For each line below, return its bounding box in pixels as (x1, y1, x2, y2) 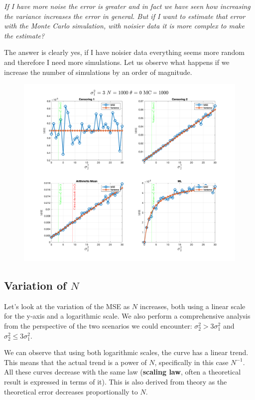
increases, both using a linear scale (139, 301, 246, 311)
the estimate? (4, 30, 45, 40)
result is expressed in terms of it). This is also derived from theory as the (4, 376, 227, 387)
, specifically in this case (154, 357, 229, 367)
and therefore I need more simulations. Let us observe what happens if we (4, 56, 230, 67)
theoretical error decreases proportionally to (4, 386, 138, 397)
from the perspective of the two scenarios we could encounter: (4, 320, 192, 331)
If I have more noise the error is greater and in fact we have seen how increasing (4, 1, 251, 11)
